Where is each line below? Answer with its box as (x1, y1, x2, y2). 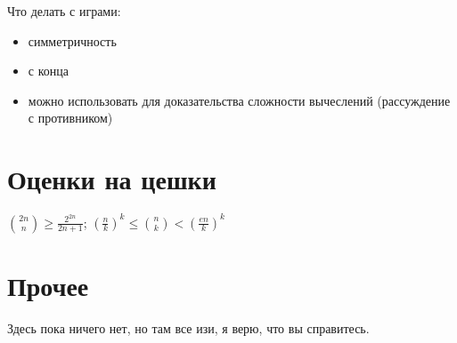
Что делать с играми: (7, 2, 121, 20)
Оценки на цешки (7, 161, 216, 197)
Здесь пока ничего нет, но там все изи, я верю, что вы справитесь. (7, 318, 370, 337)
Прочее (7, 267, 89, 303)
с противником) (28, 108, 113, 127)
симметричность (28, 31, 117, 50)
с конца (28, 61, 69, 80)
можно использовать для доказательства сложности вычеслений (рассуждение (28, 91, 451, 109)
